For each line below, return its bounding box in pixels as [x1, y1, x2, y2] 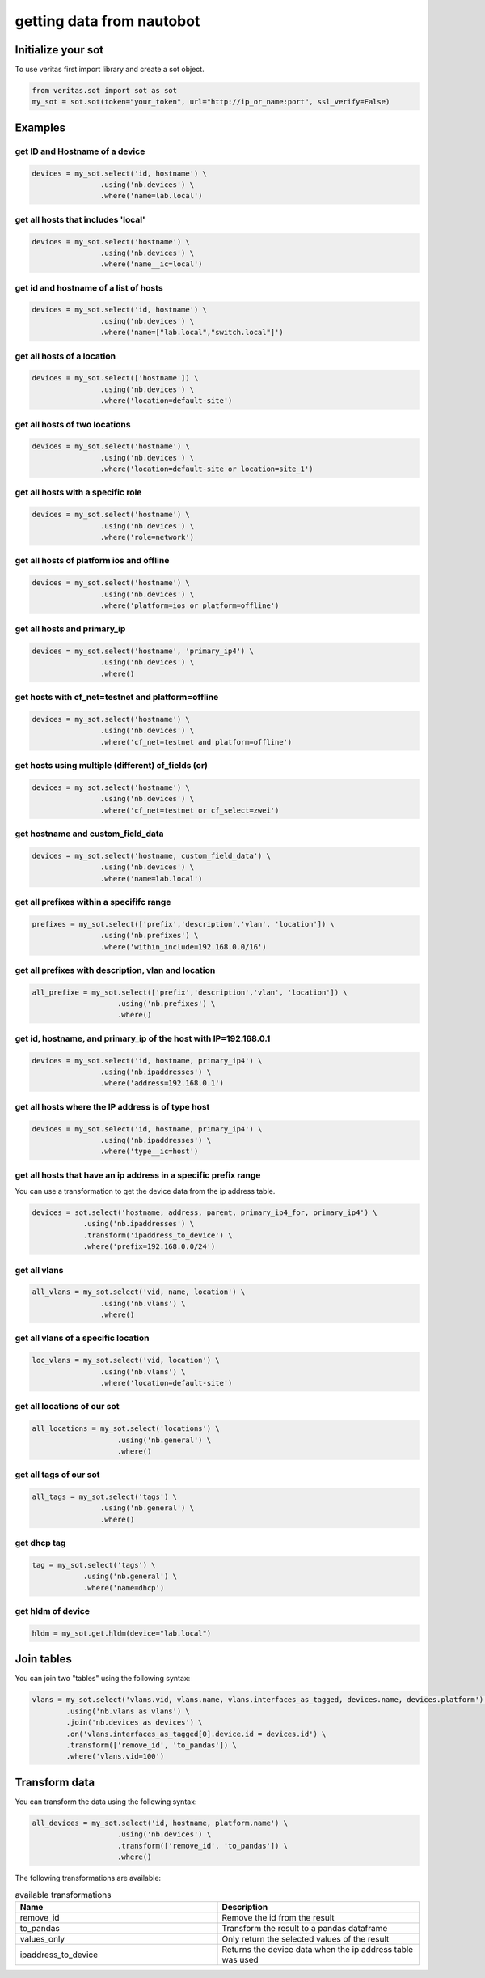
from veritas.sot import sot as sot [32, 86, 178, 96]
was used [221, 1954, 259, 1965]
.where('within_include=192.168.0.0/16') [99, 942, 267, 951]
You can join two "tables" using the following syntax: [15, 1674, 191, 1683]
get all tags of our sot [15, 1469, 100, 1480]
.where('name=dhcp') [82, 1583, 165, 1592]
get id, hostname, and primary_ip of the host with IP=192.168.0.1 [15, 1033, 271, 1044]
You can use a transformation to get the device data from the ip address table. [15, 1186, 276, 1196]
